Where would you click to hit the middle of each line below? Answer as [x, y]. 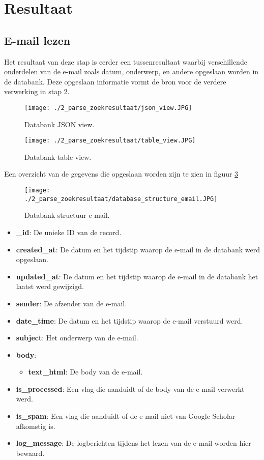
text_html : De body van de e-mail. [85, 372]
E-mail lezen [37, 40]
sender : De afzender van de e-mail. [71, 303]
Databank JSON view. [60, 124]
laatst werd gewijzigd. [50, 286]
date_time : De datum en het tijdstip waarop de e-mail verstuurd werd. [129, 320]
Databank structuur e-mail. [67, 215]
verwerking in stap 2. [37, 91]
